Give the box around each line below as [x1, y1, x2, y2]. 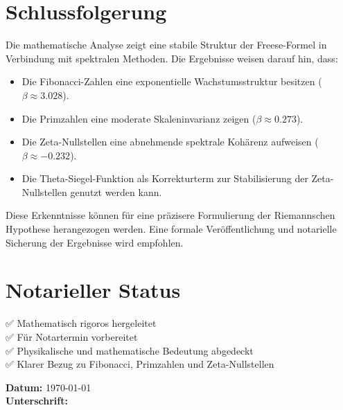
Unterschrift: [6, 393, 68, 408]
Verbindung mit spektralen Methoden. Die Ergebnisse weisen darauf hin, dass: [6, 51, 338, 65]
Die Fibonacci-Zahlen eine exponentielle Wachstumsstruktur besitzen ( [21, 74, 322, 89]
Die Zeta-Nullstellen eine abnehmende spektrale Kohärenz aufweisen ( [21, 134, 319, 149]
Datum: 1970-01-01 [6, 380, 91, 394]
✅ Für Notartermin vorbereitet [6, 329, 138, 344]
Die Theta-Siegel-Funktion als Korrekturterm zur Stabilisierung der [21, 171, 308, 186]
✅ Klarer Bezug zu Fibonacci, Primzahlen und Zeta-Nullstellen [6, 357, 274, 371]
